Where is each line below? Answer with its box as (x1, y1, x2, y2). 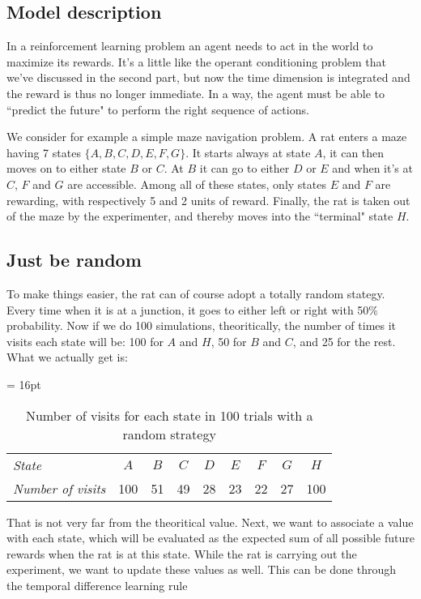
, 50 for (210, 332, 247, 349)
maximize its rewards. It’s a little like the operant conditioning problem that (6, 53, 386, 70)
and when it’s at (332, 160, 413, 177)
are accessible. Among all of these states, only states (67, 175, 326, 192)
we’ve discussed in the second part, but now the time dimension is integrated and (6, 69, 410, 86)
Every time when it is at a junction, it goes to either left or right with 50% (6, 301, 378, 318)
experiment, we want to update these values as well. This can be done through (6, 561, 397, 578)
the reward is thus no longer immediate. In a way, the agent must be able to (6, 84, 385, 101)
